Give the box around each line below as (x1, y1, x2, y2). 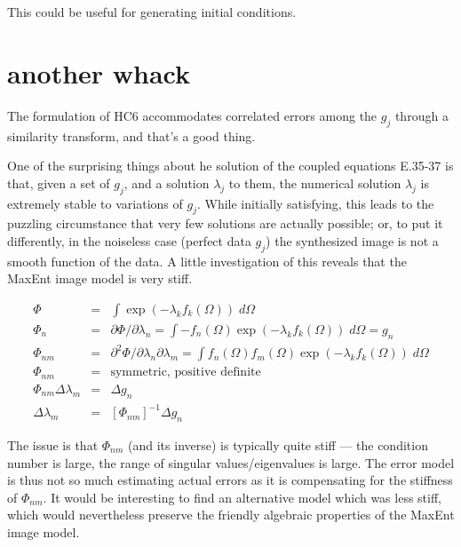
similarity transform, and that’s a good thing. (7, 126, 256, 145)
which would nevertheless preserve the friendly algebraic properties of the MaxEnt (7, 505, 455, 524)
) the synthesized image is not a (266, 231, 439, 250)
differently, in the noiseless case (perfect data (7, 231, 251, 250)
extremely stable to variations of (7, 194, 183, 212)
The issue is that (7, 435, 99, 454)
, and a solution (123, 173, 210, 192)
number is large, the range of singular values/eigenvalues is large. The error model (7, 453, 455, 472)
